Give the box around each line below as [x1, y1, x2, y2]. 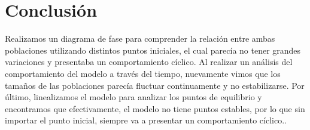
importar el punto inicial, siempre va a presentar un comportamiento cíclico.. [5, 114, 287, 126]
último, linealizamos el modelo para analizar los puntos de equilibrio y [5, 91, 262, 103]
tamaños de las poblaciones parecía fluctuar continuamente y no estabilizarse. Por [5, 79, 305, 91]
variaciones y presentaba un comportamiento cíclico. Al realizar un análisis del [5, 55, 293, 68]
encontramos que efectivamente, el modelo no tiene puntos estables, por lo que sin [5, 102, 305, 114]
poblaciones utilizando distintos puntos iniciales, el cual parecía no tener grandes [5, 44, 301, 56]
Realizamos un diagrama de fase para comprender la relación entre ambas [5, 32, 275, 45]
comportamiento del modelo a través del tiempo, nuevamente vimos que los [5, 67, 281, 79]
